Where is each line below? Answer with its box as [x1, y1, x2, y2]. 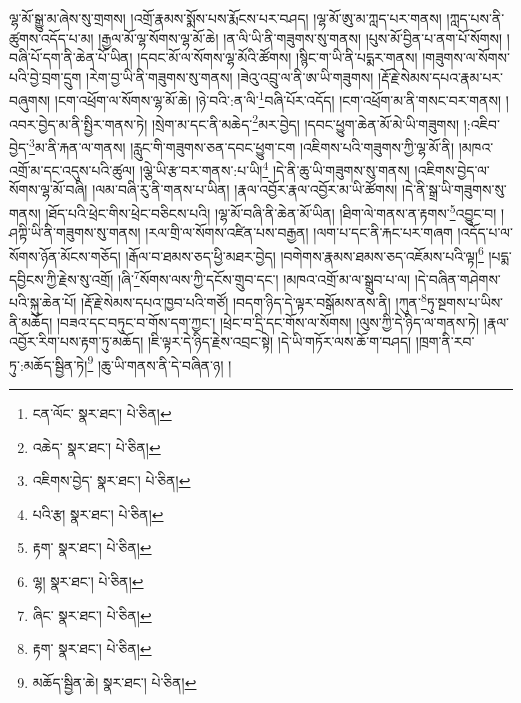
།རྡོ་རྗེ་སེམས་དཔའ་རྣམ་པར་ [378, 66, 504, 87]
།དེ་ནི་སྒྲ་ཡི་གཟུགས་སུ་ [402, 179, 507, 200]
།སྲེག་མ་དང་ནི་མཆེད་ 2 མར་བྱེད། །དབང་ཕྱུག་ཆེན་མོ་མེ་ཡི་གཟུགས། [151, 110, 459, 134]
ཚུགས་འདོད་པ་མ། [9, 27, 94, 48]
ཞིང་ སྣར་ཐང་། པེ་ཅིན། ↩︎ [32, 604, 152, 625]
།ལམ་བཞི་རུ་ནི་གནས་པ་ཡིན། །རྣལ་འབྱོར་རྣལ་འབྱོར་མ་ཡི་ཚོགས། [92, 179, 398, 200]
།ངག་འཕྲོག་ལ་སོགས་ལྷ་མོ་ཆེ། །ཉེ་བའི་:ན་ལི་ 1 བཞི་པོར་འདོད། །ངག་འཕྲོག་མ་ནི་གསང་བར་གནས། [54, 87, 502, 111]
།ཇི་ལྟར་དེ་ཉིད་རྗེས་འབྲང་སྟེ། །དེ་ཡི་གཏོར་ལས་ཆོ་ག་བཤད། [147, 331, 412, 352]
